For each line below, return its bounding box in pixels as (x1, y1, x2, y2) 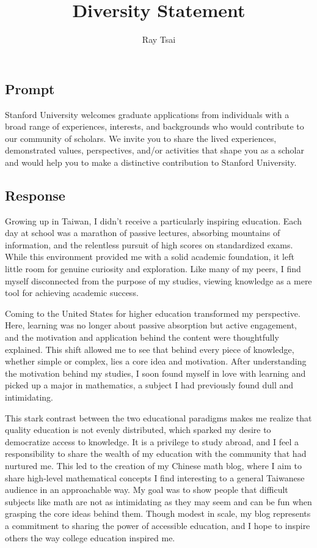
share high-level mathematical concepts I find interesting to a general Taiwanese (5, 471, 305, 484)
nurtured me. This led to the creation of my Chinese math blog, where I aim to (5, 459, 302, 472)
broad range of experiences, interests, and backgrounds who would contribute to (5, 120, 304, 133)
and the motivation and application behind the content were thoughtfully (5, 331, 279, 344)
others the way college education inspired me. (5, 531, 175, 544)
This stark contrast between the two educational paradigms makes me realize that (5, 411, 312, 424)
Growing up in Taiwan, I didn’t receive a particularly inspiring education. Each (5, 214, 302, 227)
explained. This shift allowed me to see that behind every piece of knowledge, (5, 342, 294, 355)
